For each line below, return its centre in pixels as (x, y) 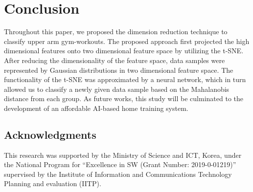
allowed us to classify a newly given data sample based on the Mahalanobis (117, 89)
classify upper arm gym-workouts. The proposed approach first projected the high (127, 41)
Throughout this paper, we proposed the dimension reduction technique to (116, 32)
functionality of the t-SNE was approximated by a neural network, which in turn (125, 79)
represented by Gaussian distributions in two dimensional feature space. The (119, 70)
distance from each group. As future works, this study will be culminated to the (124, 98)
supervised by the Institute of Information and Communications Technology (118, 174)
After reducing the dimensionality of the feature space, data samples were (115, 60)
